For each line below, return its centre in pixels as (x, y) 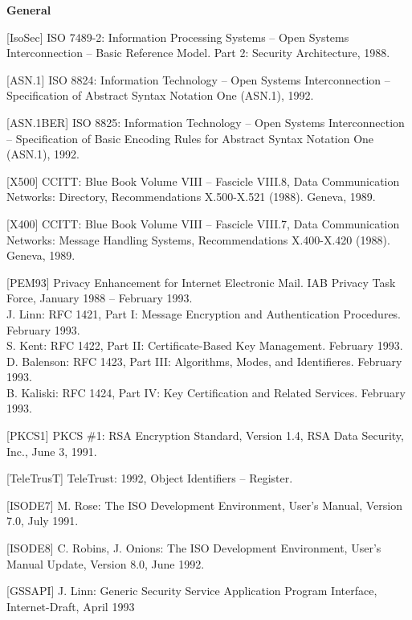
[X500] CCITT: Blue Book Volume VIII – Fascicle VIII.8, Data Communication (203, 181)
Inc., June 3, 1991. (52, 451)
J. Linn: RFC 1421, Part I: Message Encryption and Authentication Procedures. (204, 313)
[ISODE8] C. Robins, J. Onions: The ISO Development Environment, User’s (194, 548)
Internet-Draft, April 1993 (71, 606)
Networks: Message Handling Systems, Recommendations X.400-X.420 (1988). (198, 239)
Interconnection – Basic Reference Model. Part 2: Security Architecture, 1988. (198, 53)
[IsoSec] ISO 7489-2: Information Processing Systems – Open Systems (178, 37)
